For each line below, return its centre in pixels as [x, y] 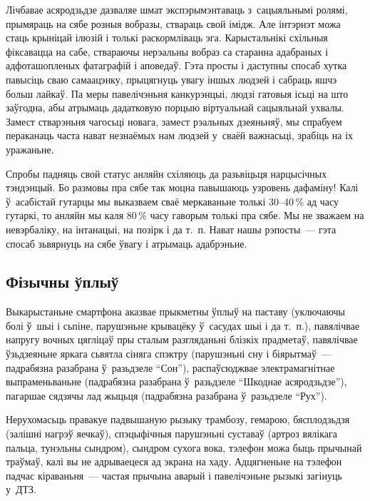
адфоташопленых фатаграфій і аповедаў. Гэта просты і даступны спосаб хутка [176, 65]
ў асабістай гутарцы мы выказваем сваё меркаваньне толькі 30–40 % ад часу [173, 201]
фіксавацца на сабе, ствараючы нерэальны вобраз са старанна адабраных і [167, 51]
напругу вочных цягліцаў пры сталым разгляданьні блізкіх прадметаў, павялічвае [182, 339]
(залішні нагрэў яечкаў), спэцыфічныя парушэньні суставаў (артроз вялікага [171, 434]
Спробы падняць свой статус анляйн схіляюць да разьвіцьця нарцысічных [166, 173]
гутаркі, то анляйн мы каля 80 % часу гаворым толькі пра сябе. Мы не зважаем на [185, 215]
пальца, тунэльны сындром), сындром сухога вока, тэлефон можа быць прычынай [184, 447]
